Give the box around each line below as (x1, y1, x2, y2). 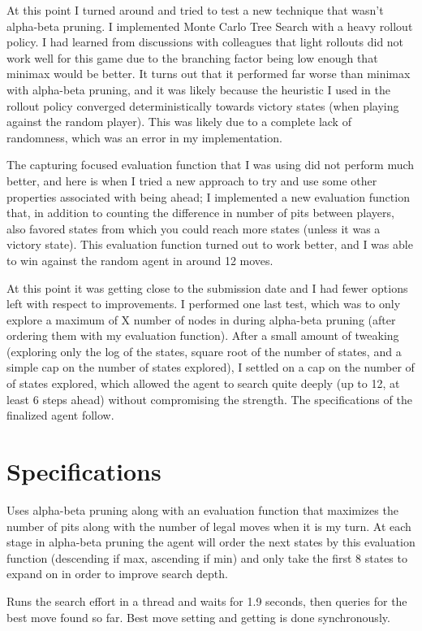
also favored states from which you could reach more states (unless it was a (6, 220, 381, 237)
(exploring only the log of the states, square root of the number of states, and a (6, 342, 402, 359)
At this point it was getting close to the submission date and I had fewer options (6, 279, 408, 296)
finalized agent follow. (6, 407, 114, 424)
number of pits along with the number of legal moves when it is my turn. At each (6, 517, 411, 534)
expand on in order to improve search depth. (6, 565, 228, 582)
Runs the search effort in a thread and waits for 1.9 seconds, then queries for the (6, 592, 407, 609)
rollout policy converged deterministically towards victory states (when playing (6, 97, 399, 114)
